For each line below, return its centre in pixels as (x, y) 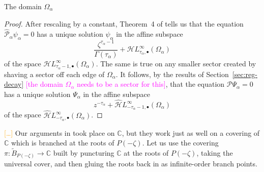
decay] (14, 84)
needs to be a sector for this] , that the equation (151, 84)
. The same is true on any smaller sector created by (176, 63)
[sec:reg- (245, 74)
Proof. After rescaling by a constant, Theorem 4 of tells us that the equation (124, 23)
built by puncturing (84, 152)
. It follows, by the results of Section (172, 74)
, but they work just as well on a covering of (191, 132)
